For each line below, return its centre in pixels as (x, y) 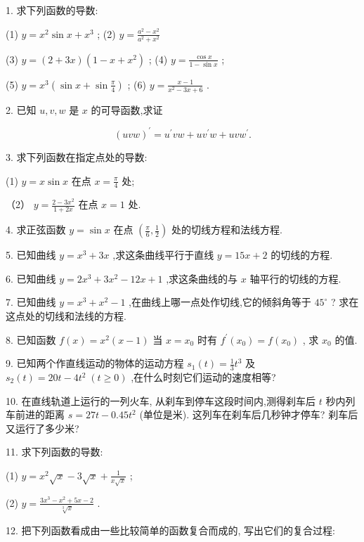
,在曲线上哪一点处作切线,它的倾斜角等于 (220, 302)
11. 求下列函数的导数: (54, 452)
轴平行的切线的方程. (295, 278)
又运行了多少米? (43, 428)
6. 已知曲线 (31, 278)
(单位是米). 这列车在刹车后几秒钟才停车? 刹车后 (249, 414)
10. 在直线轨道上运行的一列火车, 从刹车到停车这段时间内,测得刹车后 (161, 400)
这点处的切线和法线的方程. (66, 316)
